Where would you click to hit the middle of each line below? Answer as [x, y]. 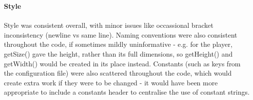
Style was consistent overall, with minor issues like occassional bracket [109, 25]
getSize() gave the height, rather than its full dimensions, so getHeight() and [118, 53]
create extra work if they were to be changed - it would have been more [111, 82]
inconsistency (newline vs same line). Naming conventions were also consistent [121, 34]
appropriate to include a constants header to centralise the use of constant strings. [127, 92]
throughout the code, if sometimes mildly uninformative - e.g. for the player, [118, 44]
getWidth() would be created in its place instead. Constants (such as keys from [122, 63]
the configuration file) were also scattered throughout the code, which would [118, 73]
